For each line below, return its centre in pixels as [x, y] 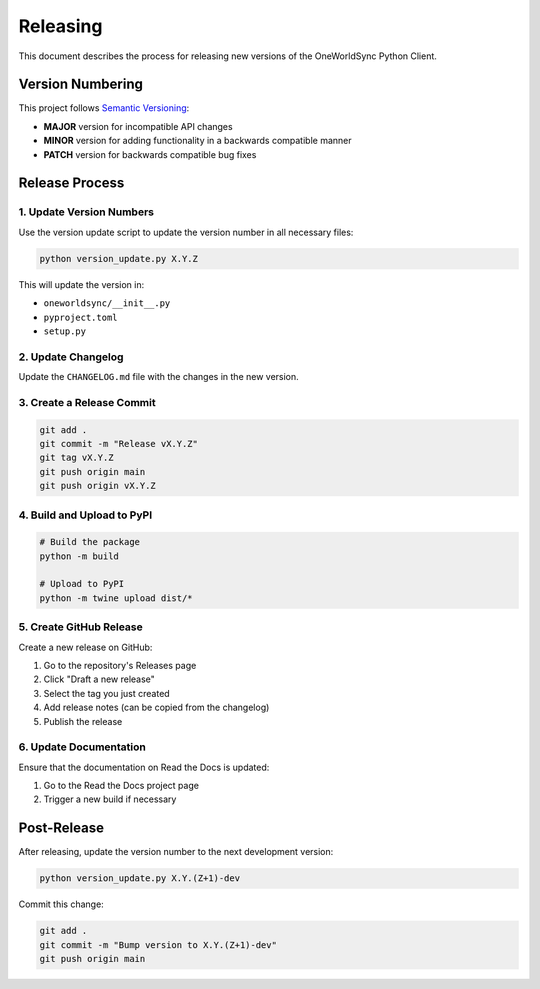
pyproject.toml [81, 317]
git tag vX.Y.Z [76, 458]
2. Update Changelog [71, 357]
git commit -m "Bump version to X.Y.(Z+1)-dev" [158, 944]
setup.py [65, 331]
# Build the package [89, 542]
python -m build [79, 556]
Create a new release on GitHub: [85, 647]
